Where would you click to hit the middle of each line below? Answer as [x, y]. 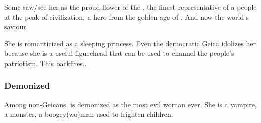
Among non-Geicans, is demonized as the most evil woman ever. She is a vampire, [130, 104]
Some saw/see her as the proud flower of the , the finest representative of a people [130, 7]
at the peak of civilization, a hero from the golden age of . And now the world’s [126, 16]
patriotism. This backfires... [47, 63]
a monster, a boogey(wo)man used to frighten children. [89, 114]
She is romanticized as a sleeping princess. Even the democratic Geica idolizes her [130, 43]
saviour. [16, 26]
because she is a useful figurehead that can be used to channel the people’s [119, 53]
